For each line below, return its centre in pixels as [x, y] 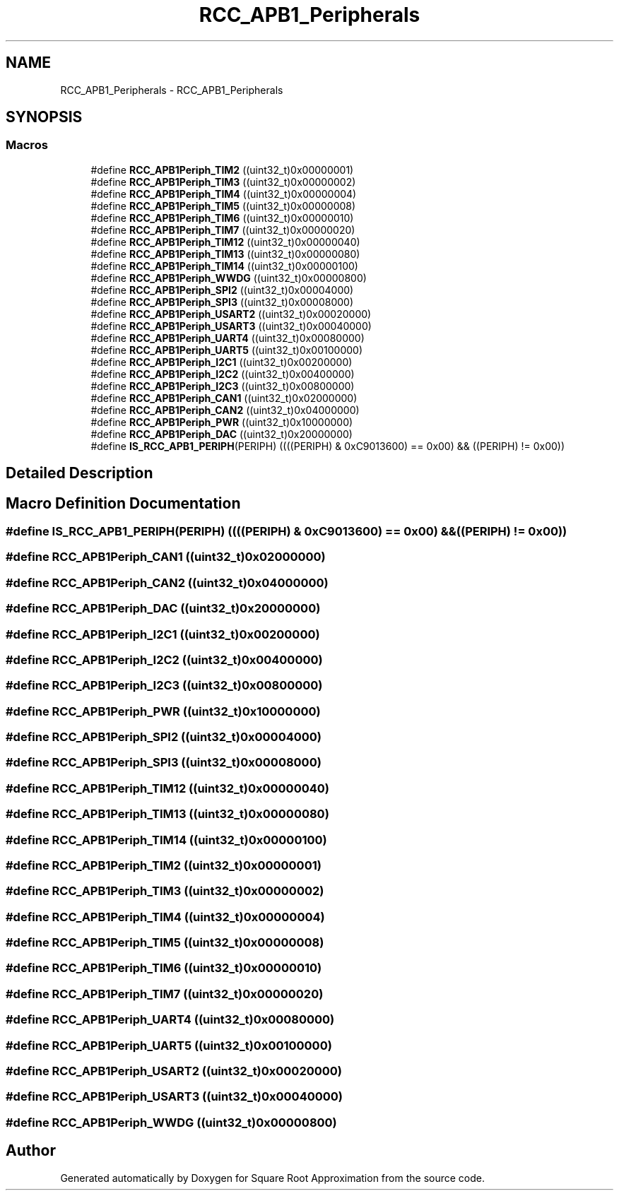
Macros [27, 145]
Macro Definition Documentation [123, 503]
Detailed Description [79, 473]
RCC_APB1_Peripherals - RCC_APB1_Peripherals [172, 90]
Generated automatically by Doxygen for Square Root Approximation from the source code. [272, 1178]
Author [31, 1151]
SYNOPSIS [44, 117]
